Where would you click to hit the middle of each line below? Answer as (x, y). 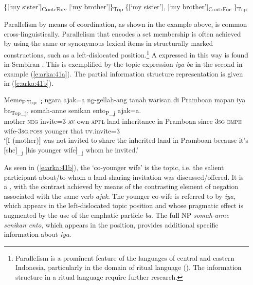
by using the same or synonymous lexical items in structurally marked (108, 43)
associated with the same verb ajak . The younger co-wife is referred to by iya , (120, 196)
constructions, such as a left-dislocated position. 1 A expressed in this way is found (126, 54)
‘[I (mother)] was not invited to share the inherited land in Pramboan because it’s (126, 140)
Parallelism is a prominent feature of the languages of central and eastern (125, 257)
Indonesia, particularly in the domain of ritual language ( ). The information (128, 267)
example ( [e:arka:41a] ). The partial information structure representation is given (124, 73)
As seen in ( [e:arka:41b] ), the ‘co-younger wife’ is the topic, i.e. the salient (114, 167)
